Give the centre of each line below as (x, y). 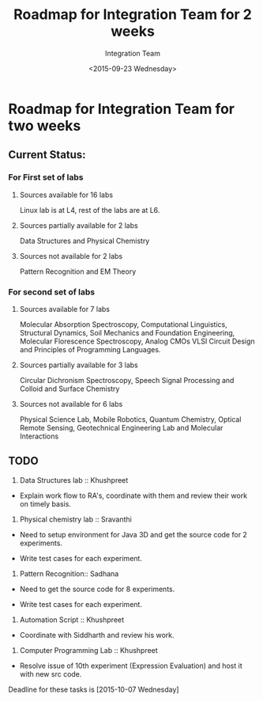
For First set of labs (46, 177)
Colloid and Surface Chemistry (70, 389)
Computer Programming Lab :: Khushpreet (88, 650)
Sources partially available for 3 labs (79, 365)
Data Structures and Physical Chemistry (85, 241)
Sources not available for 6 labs (71, 404)
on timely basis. (45, 503)
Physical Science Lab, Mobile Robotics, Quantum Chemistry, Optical (130, 419)
